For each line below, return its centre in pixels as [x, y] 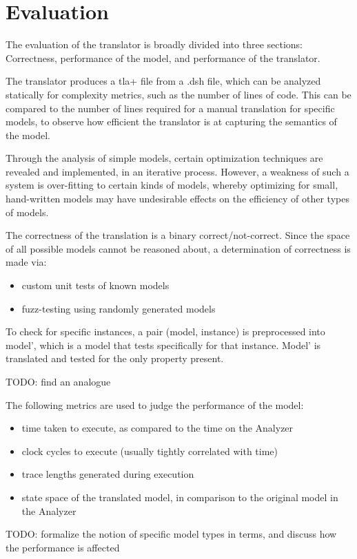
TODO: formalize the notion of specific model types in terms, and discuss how [171, 534]
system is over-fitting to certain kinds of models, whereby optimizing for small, [172, 185]
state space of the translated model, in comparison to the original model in [180, 497]
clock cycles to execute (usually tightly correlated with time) [150, 451]
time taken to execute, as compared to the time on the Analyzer [157, 428]
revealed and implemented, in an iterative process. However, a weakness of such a [177, 171]
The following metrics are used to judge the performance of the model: [155, 404]
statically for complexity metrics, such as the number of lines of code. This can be [178, 94]
